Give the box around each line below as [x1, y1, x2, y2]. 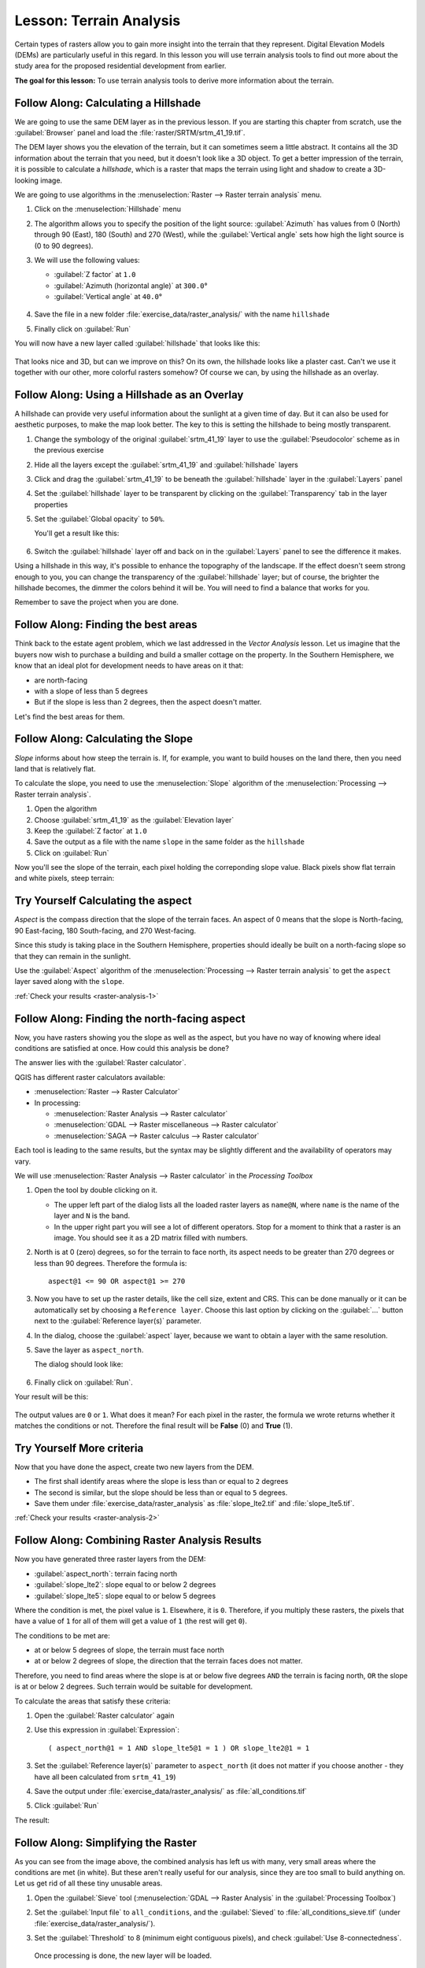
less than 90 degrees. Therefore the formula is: [34, 1258, 187, 1267]
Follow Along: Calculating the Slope [14, 732, 193, 745]
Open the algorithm [34, 804, 98, 814]
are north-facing [34, 675, 88, 685]
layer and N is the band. [54, 1211, 131, 1220]
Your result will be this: [14, 1392, 89, 1401]
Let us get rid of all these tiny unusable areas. [14, 1878, 163, 1888]
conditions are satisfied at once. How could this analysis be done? [14, 1044, 230, 1053]
